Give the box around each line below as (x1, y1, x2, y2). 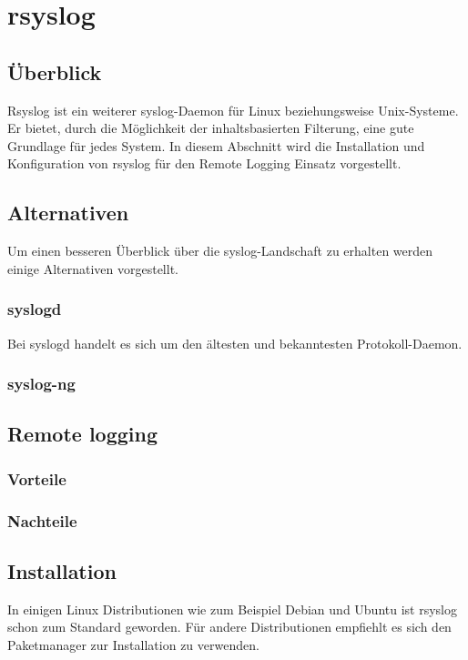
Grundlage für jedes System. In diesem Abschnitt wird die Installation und (7, 136, 425, 155)
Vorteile (7, 467, 66, 490)
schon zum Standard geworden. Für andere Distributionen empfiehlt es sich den (7, 617, 452, 636)
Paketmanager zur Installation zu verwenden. (7, 635, 259, 654)
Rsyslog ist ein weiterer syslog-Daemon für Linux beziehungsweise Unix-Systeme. (7, 100, 459, 119)
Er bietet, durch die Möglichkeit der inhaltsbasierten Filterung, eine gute (7, 118, 414, 137)
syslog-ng (7, 372, 76, 395)
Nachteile (7, 509, 77, 532)
